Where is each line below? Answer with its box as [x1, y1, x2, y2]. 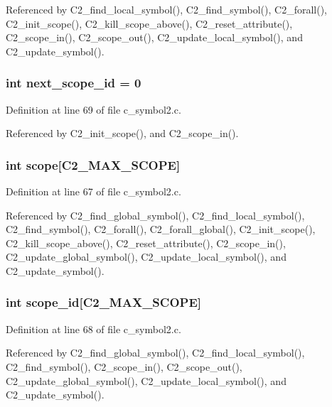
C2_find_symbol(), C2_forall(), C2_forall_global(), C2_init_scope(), [6, 222, 316, 237]
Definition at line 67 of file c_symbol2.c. [6, 184, 181, 198]
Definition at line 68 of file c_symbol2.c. [6, 321, 181, 336]
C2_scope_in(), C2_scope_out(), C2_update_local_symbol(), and [6, 30, 303, 45]
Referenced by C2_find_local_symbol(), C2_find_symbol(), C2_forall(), [6, 2, 327, 16]
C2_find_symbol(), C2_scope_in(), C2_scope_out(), [6, 359, 242, 374]
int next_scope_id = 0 [6, 74, 141, 92]
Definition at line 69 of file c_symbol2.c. [6, 102, 181, 116]
